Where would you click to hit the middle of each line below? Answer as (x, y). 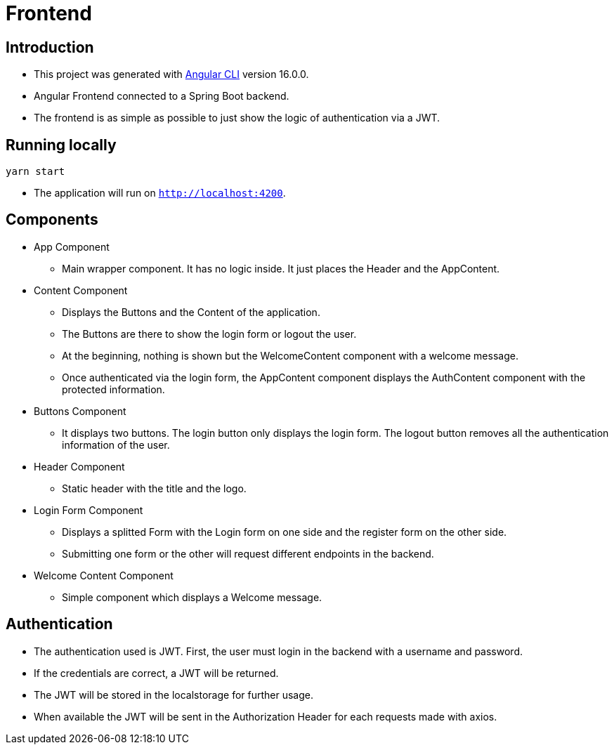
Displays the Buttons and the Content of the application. (191, 312)
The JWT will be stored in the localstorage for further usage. (174, 695)
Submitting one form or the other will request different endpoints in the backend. (248, 553)
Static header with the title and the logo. (154, 488)
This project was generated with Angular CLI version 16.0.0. (171, 74)
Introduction (50, 47)
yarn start (35, 172)
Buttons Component (80, 411)
